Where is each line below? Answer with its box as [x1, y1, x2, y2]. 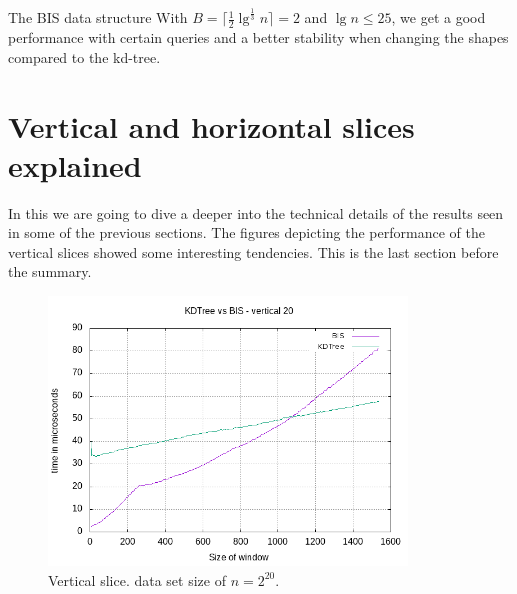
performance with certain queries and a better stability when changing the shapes [8, 27, 509, 48]
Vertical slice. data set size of [48, 569, 226, 590]
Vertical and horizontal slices [8, 105, 415, 146]
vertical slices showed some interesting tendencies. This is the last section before [8, 241, 499, 262]
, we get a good [391, 7, 486, 28]
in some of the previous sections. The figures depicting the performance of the [8, 222, 485, 243]
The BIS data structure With [8, 7, 188, 28]
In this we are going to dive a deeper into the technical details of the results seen [8, 202, 504, 223]
